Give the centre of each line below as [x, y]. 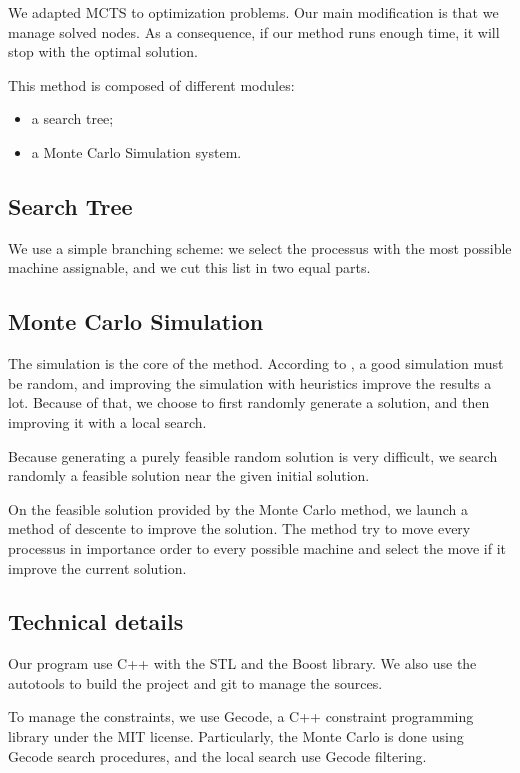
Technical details [96, 621]
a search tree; [72, 118]
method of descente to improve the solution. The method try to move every [239, 528]
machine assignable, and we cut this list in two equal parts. [189, 267]
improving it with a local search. [107, 421]
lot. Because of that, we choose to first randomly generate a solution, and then [249, 402]
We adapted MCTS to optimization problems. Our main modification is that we [253, 12]
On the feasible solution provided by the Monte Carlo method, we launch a [238, 508]
